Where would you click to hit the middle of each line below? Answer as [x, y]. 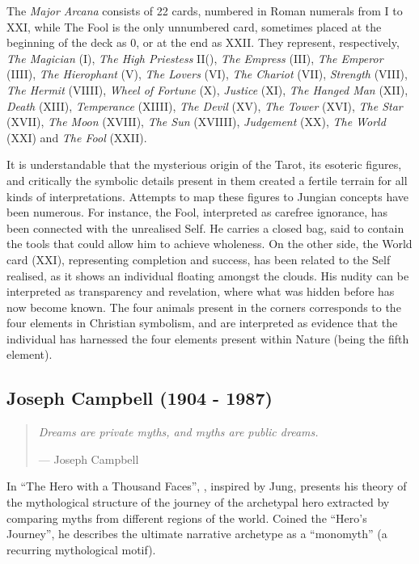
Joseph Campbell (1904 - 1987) [140, 398]
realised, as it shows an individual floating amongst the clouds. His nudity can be [208, 275]
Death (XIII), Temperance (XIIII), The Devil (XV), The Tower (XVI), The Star [205, 105]
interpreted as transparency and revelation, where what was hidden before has [201, 291]
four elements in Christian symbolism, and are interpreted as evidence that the [202, 323]
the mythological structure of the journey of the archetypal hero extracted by [198, 502]
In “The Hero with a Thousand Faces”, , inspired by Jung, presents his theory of [207, 486]
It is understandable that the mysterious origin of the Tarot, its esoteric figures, [204, 164]
